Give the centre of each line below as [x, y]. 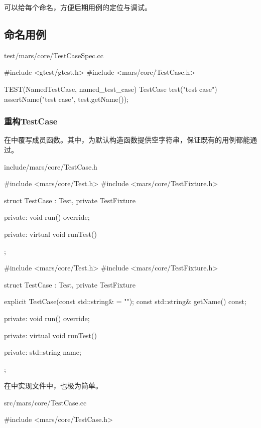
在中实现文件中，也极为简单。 [53, 386]
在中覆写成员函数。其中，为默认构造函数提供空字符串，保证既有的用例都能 [127, 140]
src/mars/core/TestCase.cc [45, 402]
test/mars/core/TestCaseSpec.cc [54, 55]
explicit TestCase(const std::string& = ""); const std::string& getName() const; [125, 301]
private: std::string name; [43, 352]
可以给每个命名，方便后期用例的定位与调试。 [78, 7]
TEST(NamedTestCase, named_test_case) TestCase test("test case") [111, 89]
